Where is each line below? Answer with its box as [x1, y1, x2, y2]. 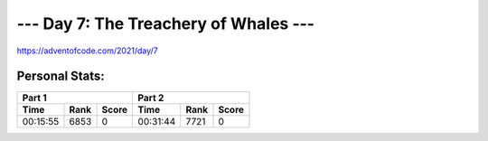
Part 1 [22, 91, 47, 104]
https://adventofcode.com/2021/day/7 [16, 45, 158, 56]
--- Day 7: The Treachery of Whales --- [16, 14, 315, 33]
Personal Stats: [16, 69, 106, 84]
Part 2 [137, 91, 164, 104]
